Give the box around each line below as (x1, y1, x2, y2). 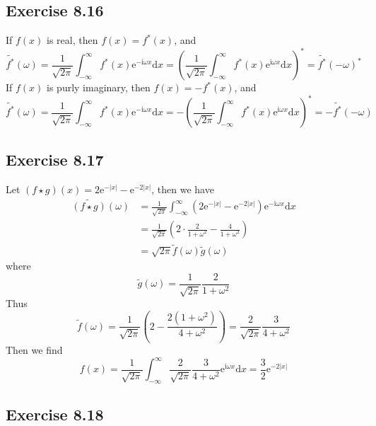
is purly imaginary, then (47, 80, 151, 95)
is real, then (47, 33, 98, 47)
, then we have (151, 181, 214, 196)
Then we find (6, 342, 63, 357)
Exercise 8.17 (6, 148, 104, 170)
